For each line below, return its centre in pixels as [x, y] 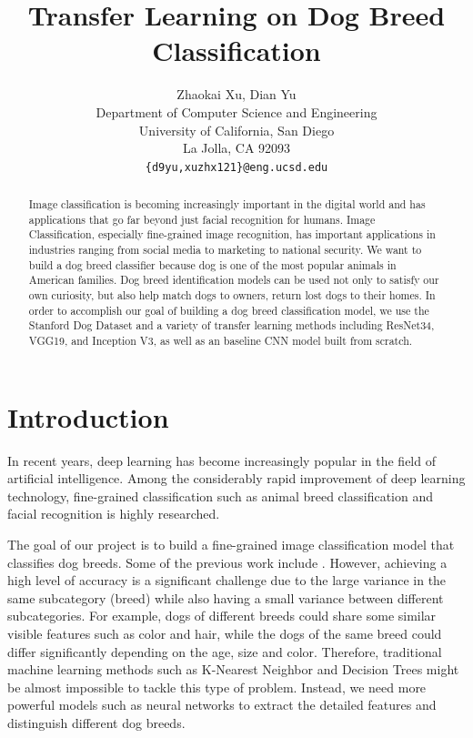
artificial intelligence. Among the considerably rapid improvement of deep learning [236, 478]
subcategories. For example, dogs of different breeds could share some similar [222, 616]
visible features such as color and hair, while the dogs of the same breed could [225, 633]
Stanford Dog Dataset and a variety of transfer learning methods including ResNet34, [231, 325]
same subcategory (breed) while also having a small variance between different [226, 597]
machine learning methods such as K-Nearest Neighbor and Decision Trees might [233, 669]
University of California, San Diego [236, 130]
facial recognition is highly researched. [114, 514]
